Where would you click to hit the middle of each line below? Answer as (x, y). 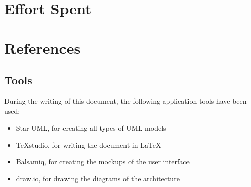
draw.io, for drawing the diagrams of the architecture (98, 178)
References (42, 48)
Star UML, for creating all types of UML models (91, 128)
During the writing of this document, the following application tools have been (126, 101)
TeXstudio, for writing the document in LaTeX (88, 144)
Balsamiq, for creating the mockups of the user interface (103, 162)
